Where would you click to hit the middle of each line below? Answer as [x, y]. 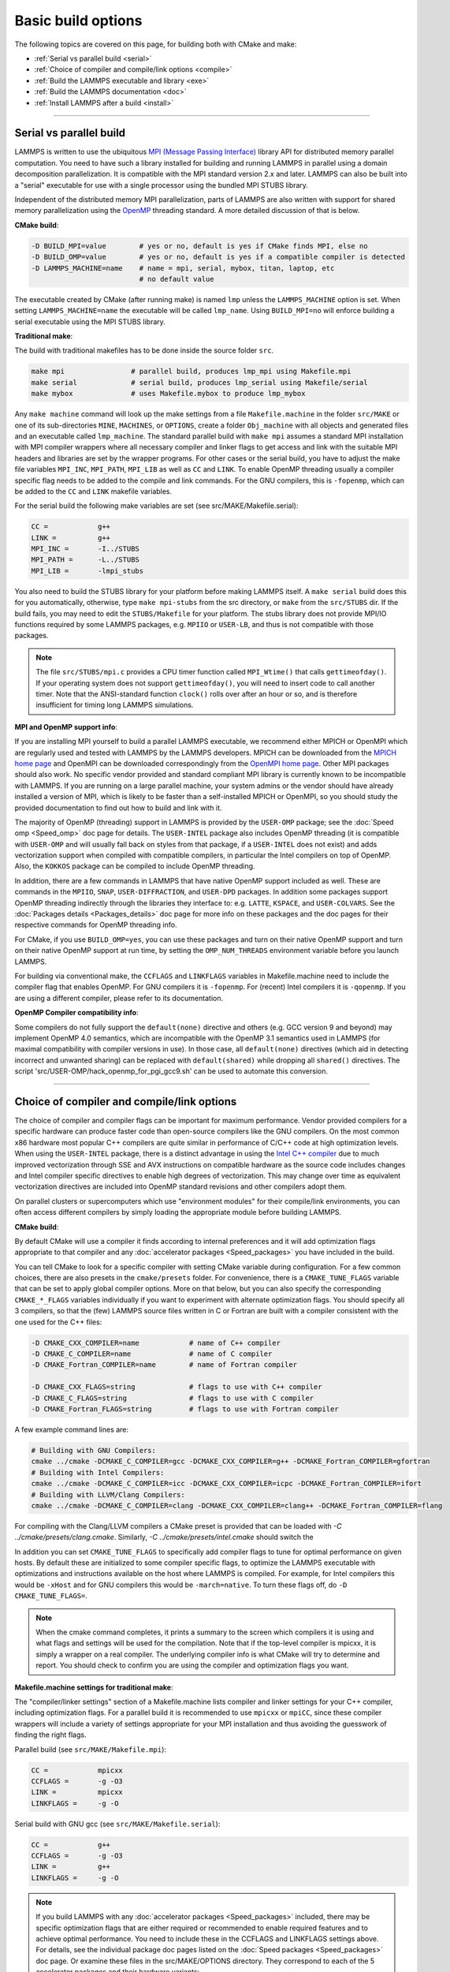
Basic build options [78, 21]
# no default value [177, 279]
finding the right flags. [50, 1735]
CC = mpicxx [77, 1770]
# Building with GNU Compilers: [94, 1450]
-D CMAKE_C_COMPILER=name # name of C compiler [152, 1354]
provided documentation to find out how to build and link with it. [118, 808]
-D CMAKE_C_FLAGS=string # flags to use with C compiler [173, 1398]
